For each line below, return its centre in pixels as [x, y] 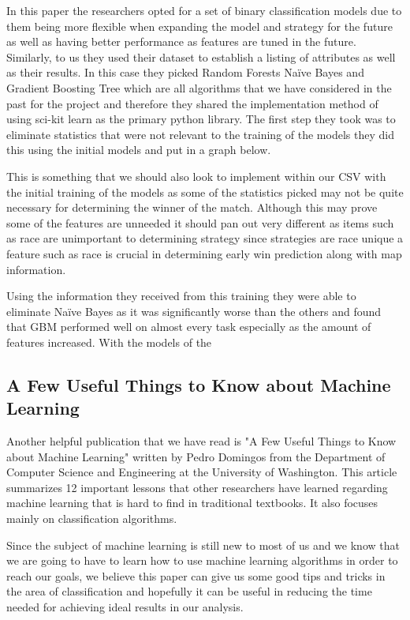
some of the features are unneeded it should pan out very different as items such [200, 222]
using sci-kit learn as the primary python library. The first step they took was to [201, 119]
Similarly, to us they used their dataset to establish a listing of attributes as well [201, 56]
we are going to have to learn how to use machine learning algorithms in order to [202, 560]
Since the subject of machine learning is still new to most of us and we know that [203, 545]
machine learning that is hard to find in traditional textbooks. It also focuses [192, 503]
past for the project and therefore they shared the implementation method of [192, 103]
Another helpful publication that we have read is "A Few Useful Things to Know [201, 441]
